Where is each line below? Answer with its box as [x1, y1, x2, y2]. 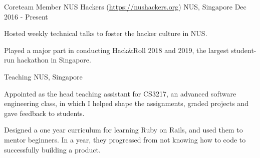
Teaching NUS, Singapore [4, 71, 83, 81]
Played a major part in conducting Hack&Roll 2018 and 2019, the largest [4, 44, 229, 55]
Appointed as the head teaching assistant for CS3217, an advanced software [4, 88, 236, 98]
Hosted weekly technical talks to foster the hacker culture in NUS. [4, 28, 207, 38]
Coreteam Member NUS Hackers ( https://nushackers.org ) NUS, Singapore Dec [4, 1, 246, 11]
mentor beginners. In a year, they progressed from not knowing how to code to [4, 134, 246, 144]
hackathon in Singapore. [17, 54, 91, 65]
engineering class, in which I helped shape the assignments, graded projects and [4, 98, 248, 108]
